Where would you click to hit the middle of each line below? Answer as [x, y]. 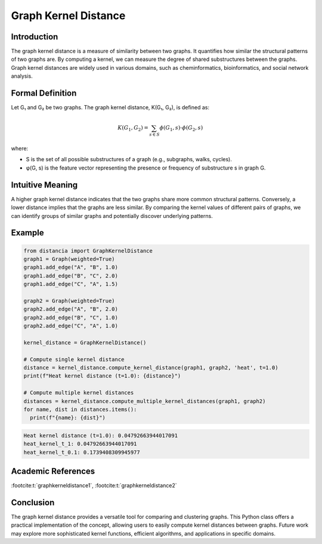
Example [27, 233]
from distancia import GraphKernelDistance [88, 251]
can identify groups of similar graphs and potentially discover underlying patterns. [112, 216]
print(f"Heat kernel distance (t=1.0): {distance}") [102, 376]
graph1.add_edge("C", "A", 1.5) [71, 284]
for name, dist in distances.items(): [80, 409]
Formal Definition [44, 93]
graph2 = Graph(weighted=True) [69, 301]
